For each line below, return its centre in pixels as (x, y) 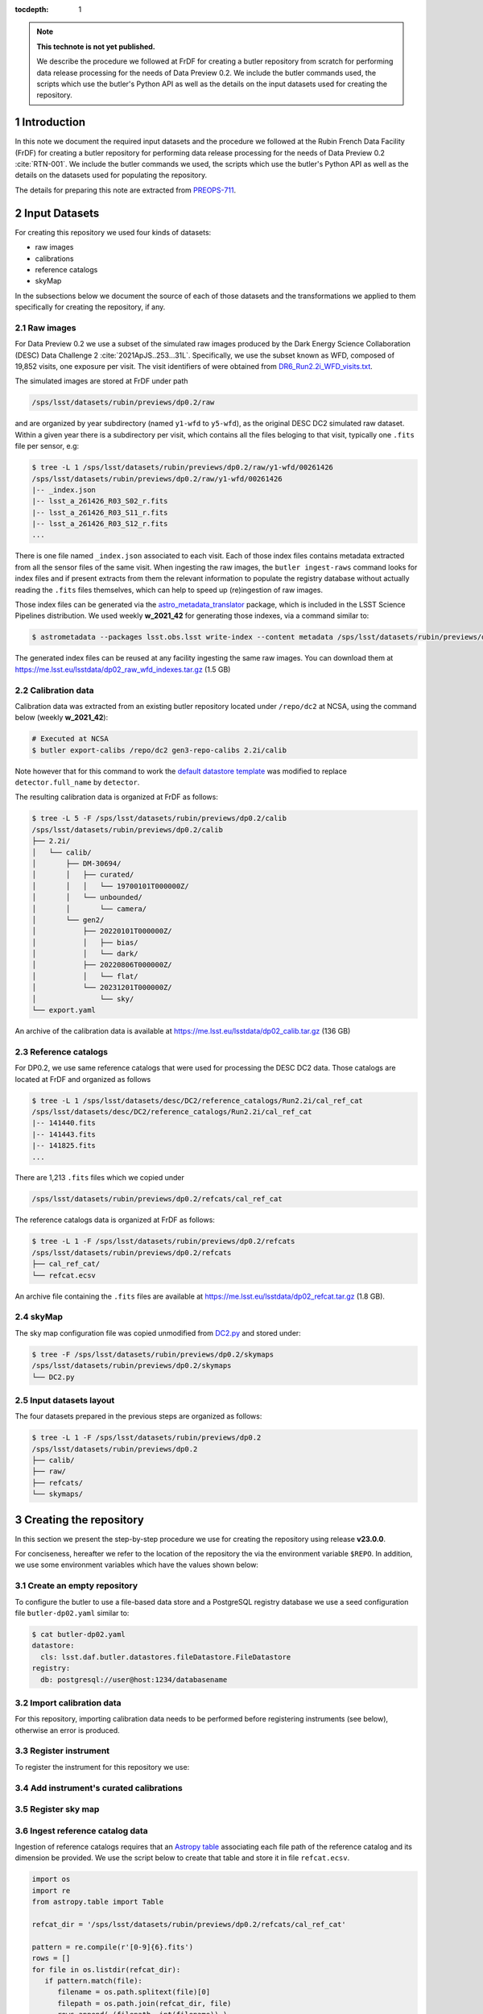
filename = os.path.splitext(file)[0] (134, 1992)
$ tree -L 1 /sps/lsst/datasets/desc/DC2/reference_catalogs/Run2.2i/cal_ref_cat (198, 1100)
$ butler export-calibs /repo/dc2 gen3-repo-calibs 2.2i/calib (159, 750)
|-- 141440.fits (64, 1123)
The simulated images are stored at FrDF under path (101, 381)
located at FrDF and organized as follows (83, 1079)
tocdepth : (32, 9)
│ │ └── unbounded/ (87, 897)
